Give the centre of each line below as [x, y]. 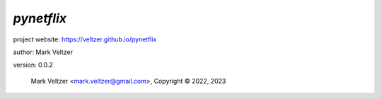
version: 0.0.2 [33, 65]
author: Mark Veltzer [43, 52]
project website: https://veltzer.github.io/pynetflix [85, 39]
